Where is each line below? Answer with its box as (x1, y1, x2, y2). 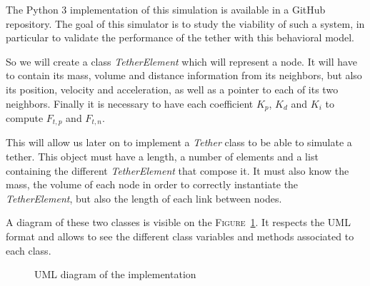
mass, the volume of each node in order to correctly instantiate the (6, 177, 299, 192)
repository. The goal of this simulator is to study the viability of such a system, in (6, 16, 365, 31)
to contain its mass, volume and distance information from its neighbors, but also (6, 68, 362, 83)
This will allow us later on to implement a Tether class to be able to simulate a (6, 135, 352, 150)
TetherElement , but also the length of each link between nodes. (6, 190, 282, 205)
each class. (6, 242, 51, 257)
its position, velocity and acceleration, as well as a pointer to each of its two (6, 81, 339, 96)
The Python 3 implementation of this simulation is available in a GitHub (6, 2, 326, 16)
